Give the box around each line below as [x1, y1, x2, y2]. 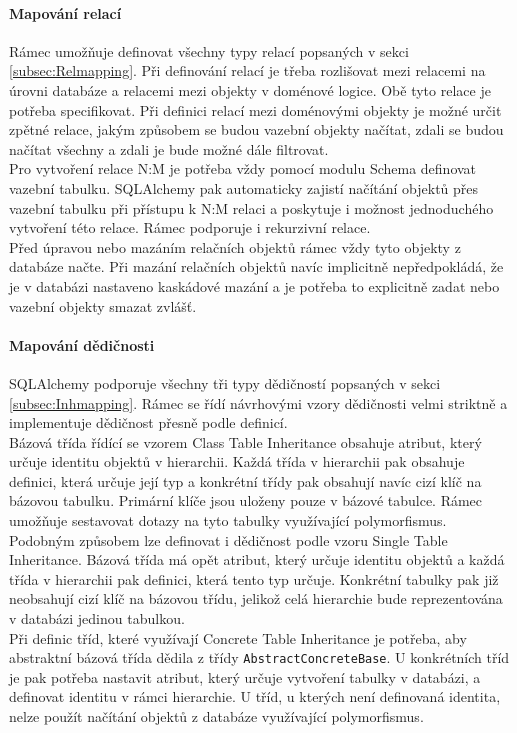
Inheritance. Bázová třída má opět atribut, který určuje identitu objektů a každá [9, 549, 505, 570]
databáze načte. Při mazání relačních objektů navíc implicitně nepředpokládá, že [9, 256, 504, 277]
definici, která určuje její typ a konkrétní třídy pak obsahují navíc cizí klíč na [9, 470, 482, 491]
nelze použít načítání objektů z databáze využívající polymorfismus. [9, 706, 424, 727]
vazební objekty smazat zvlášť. [9, 295, 197, 316]
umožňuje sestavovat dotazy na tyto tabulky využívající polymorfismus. [9, 510, 447, 531]
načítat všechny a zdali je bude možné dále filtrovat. [9, 138, 329, 159]
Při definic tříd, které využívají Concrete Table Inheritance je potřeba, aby [9, 627, 467, 648]
